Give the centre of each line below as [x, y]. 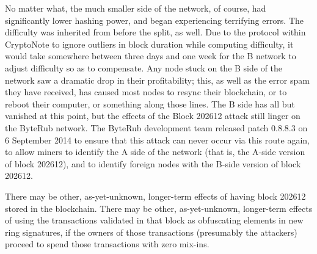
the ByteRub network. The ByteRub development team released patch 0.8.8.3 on [156, 127]
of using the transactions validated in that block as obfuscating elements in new [154, 220]
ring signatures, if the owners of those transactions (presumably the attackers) [151, 232]
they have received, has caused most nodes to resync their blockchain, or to [146, 92]
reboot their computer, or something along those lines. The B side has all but [150, 103]
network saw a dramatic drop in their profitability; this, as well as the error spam [157, 80]
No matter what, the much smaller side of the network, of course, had [136, 8]
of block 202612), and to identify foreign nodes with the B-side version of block [153, 163]
